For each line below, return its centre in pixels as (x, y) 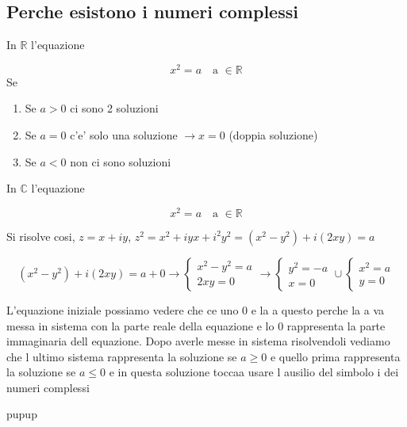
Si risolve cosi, (41, 236)
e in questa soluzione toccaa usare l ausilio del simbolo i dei (254, 372)
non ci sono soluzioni (121, 161)
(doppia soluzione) (273, 135)
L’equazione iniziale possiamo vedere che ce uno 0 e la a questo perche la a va (196, 309)
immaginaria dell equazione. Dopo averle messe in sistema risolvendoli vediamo (198, 341)
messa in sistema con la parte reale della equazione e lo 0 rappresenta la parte (196, 325)
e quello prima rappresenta (335, 356)
